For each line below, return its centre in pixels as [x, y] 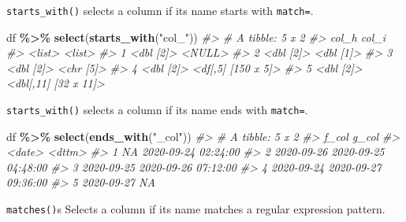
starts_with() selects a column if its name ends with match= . [157, 110]
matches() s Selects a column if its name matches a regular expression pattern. [196, 209]
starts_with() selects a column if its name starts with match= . [160, 10]
